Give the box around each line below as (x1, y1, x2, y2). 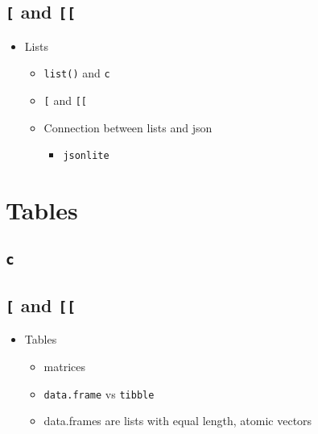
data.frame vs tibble (43, 385, 155, 402)
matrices (43, 358, 86, 375)
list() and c (43, 65, 110, 81)
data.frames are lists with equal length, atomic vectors (43, 412, 312, 429)
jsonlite (63, 150, 109, 162)
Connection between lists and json (43, 119, 213, 136)
